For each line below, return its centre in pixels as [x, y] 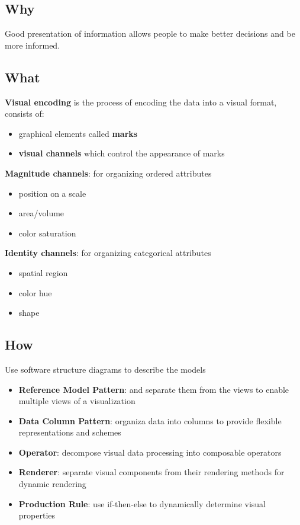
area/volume [41, 213]
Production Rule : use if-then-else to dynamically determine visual [142, 503]
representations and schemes [70, 432]
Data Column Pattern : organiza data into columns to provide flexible [150, 420]
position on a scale [52, 193]
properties [37, 515]
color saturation [47, 233]
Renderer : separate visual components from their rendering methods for [151, 472]
